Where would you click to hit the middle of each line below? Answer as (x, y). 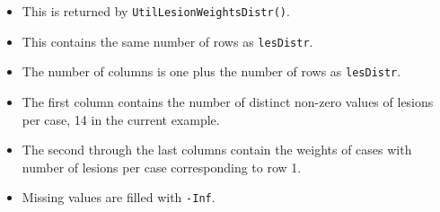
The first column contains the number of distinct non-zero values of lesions (228, 101)
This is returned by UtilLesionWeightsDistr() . (156, 11)
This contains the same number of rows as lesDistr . (167, 41)
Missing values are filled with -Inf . (119, 197)
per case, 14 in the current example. (121, 119)
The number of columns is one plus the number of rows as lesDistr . (211, 71)
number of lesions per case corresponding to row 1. (162, 167)
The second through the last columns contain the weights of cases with (217, 150)
